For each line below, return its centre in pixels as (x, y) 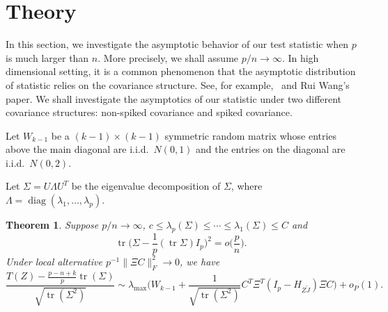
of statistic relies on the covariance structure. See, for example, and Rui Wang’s (178, 84)
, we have (200, 261)
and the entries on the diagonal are (271, 149)
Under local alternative (54, 261)
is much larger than (47, 57)
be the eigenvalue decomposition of (146, 186)
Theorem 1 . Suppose (52, 225)
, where (247, 186)
